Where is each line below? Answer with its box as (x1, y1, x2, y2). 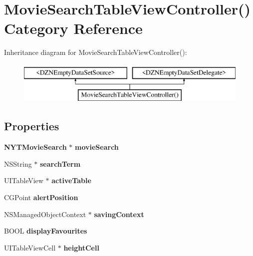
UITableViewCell (4, 242, 56, 253)
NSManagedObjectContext (4, 209, 86, 219)
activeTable (51, 175, 91, 186)
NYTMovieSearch (4, 142, 67, 152)
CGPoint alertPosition (4, 192, 78, 203)
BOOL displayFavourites (4, 226, 87, 236)
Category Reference (4, 18, 143, 38)
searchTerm (40, 158, 81, 169)
